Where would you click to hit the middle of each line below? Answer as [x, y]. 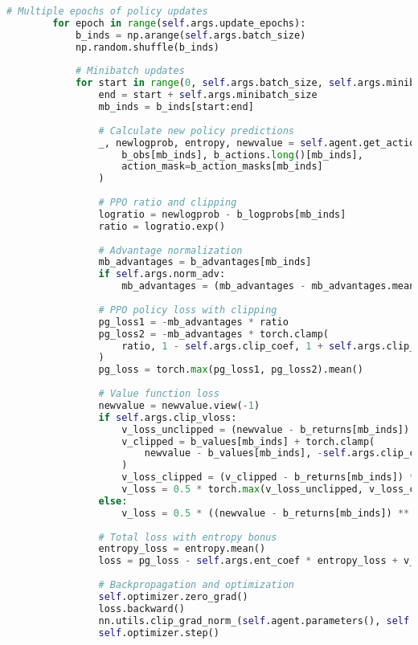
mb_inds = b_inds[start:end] [176, 107]
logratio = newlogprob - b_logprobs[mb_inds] [222, 214]
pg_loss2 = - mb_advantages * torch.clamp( [213, 334]
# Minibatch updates [130, 71]
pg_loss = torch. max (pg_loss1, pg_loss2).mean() [231, 370]
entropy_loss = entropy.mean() [182, 549]
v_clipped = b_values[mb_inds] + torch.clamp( [248, 441]
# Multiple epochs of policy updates [107, 11]
